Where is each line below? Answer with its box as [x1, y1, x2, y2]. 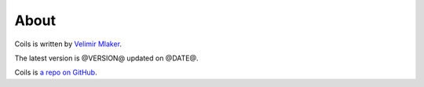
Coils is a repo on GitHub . [14, 67, 97, 78]
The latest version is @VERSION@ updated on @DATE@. [14, 53, 199, 63]
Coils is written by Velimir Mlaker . [14, 39, 122, 49]
